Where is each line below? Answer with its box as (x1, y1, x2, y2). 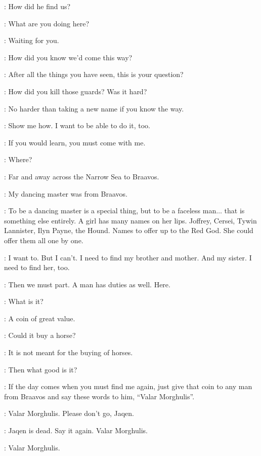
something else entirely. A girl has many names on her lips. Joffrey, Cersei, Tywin (4, 215, 257, 225)
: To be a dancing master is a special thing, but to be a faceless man (4, 205, 216, 216)
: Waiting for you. (4, 35, 59, 46)
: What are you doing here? (4, 18, 90, 28)
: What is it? (4, 296, 43, 307)
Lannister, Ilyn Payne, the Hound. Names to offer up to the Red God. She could (4, 225, 253, 236)
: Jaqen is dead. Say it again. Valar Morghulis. (4, 425, 148, 436)
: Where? (4, 154, 32, 165)
